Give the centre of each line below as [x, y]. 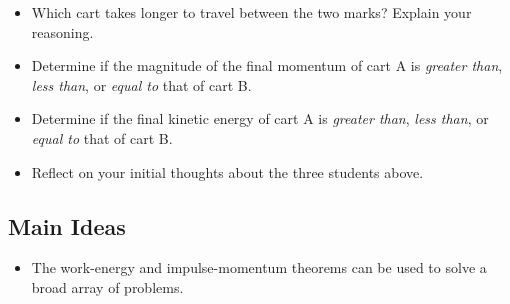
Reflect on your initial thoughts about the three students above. [227, 171]
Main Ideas [67, 225]
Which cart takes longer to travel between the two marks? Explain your [251, 12]
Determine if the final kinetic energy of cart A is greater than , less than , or [260, 118]
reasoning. [62, 31]
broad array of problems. [107, 286]
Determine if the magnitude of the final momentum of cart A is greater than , [267, 65]
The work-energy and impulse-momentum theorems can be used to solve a [259, 267]
